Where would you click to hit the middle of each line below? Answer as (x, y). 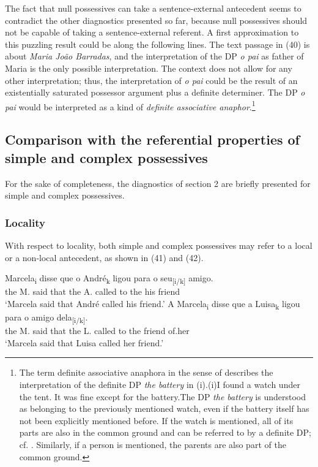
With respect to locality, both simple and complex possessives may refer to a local (159, 245)
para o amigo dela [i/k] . (46, 318)
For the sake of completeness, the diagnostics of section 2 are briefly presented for (158, 183)
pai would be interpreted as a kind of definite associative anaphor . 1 (130, 105)
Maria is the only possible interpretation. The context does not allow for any (149, 68)
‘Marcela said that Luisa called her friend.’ (84, 342)
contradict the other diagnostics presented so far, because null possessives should (156, 20)
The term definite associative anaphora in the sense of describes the (146, 372)
